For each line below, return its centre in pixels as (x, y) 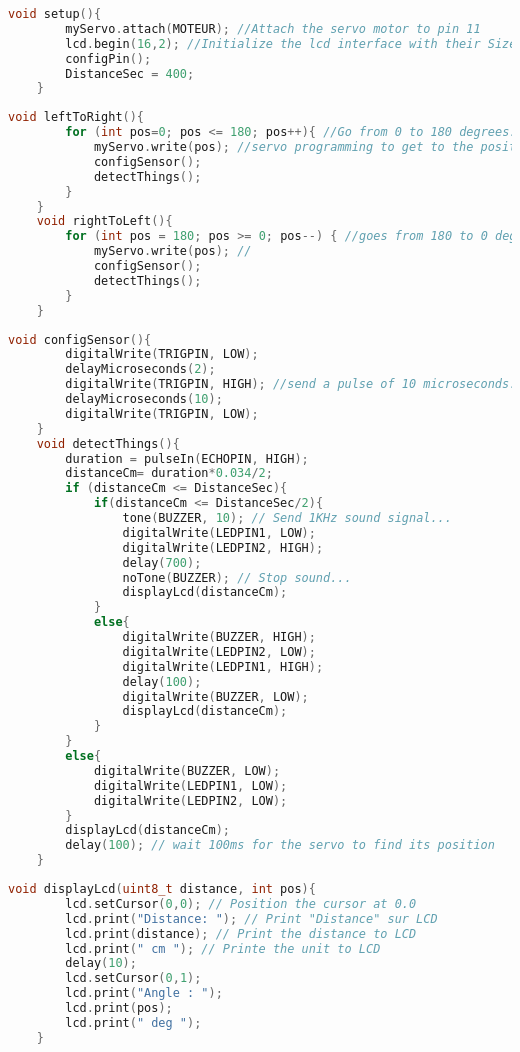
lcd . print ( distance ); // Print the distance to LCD (241, 933)
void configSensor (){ (80, 339)
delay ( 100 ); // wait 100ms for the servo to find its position (280, 845)
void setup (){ (55, 14)
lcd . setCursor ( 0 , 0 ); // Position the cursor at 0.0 (241, 903)
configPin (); (108, 58)
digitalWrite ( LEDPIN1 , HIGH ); (223, 666)
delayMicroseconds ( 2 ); (140, 369)
